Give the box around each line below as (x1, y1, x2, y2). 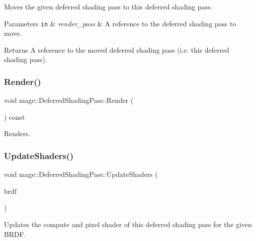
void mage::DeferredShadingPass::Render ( (4, 95, 134, 105)
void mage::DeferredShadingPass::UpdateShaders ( (4, 169, 158, 179)
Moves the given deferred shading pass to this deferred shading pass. (4, 1, 213, 11)
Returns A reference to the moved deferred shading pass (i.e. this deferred (4, 44, 230, 55)
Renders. (4, 128, 31, 139)
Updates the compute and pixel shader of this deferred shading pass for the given (4, 219, 252, 230)
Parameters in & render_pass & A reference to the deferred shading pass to (4, 18, 236, 28)
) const (4, 111, 25, 122)
